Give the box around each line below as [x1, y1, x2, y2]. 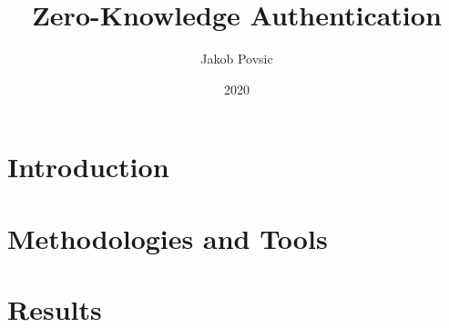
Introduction [7, 148, 169, 185]
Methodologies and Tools [7, 219, 328, 256]
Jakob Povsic [200, 49, 273, 68]
